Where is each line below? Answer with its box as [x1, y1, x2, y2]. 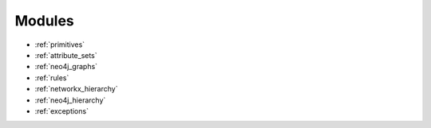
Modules [14, 12, 75, 29]
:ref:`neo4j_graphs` [34, 62, 98, 72]
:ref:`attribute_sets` [34, 50, 97, 60]
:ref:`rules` [34, 72, 69, 83]
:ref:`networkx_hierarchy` [34, 84, 118, 94]
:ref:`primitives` [34, 40, 85, 49]
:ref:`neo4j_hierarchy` [34, 95, 106, 105]
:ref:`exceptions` [34, 106, 89, 115]
